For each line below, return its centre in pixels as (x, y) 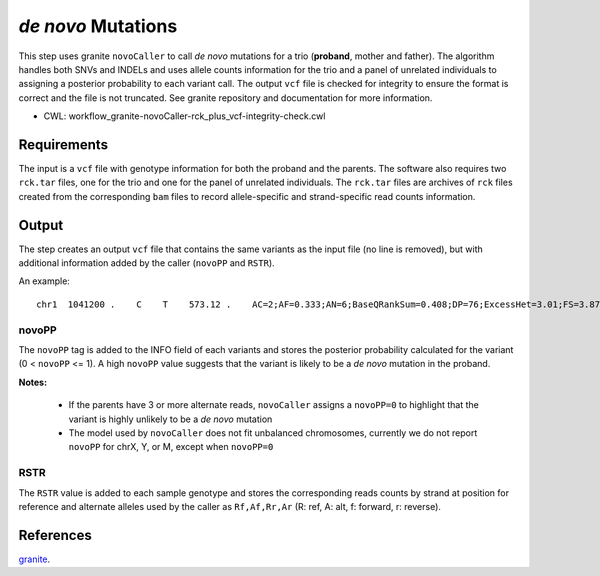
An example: (44, 281)
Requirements (63, 144)
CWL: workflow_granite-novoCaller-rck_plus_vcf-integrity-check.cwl (184, 116)
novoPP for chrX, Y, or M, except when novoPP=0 (171, 447)
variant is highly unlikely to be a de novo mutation (170, 419)
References (55, 535)
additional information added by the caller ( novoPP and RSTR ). (146, 263)
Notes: (33, 382)
